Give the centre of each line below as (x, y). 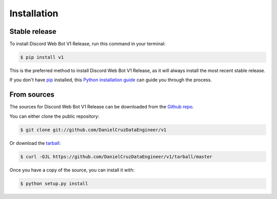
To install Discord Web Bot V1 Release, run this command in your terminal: (87, 44)
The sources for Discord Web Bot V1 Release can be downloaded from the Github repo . (102, 107)
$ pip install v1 (42, 57)
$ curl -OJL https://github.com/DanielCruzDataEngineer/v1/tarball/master (116, 157)
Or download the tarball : (35, 143)
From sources (32, 95)
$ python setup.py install (54, 183)
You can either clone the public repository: (54, 116)
